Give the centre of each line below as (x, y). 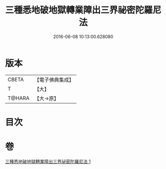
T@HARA (19, 98)
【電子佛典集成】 (54, 80)
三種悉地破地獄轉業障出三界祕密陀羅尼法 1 (48, 161)
